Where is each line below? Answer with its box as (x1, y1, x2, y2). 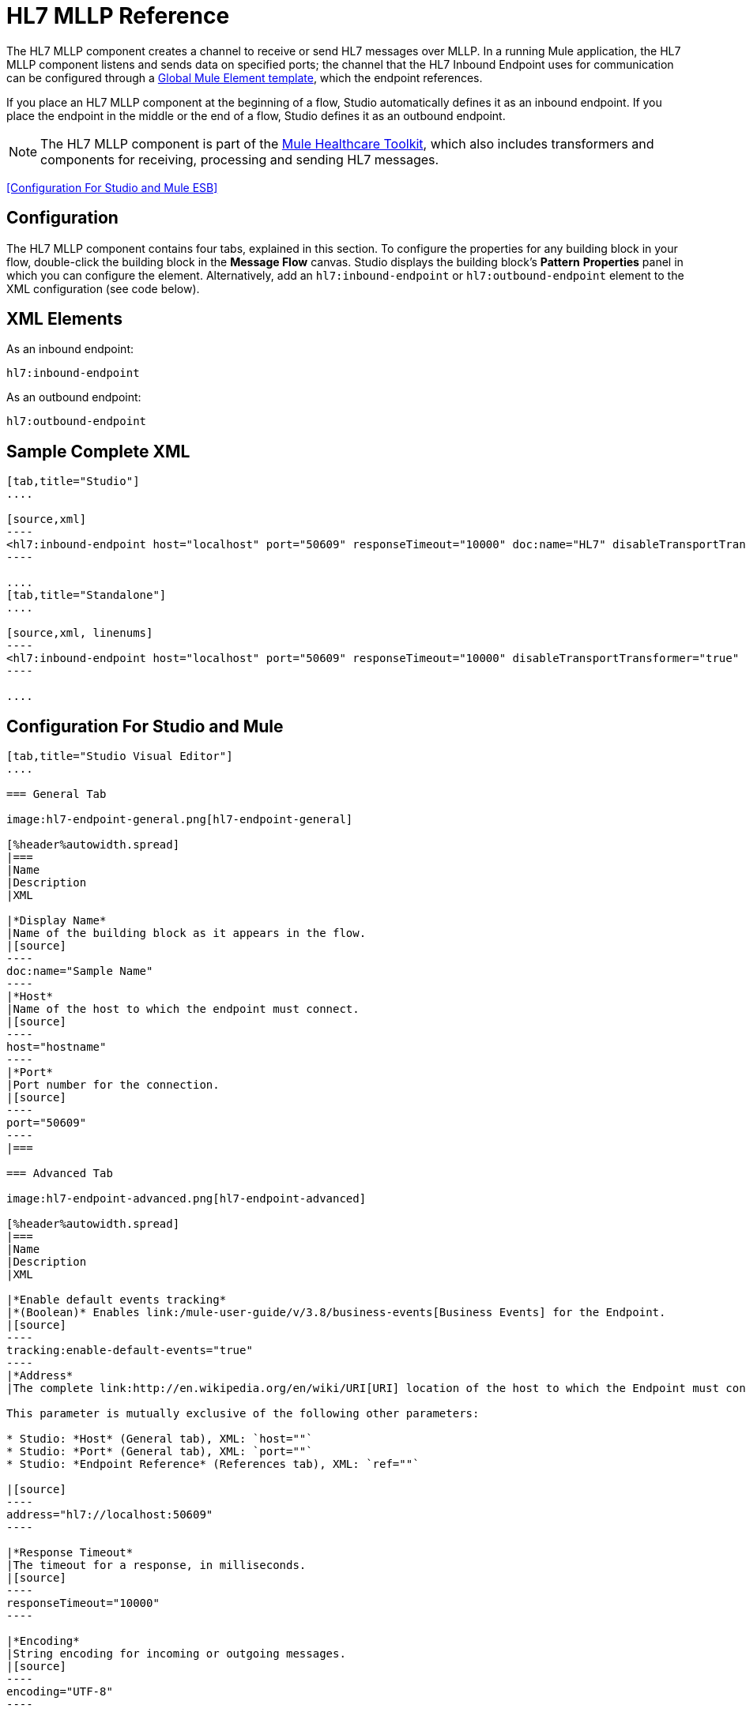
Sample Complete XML (6, 441, 190, 461)
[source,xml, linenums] (6, 626, 153, 640)
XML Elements (6, 309, 122, 329)
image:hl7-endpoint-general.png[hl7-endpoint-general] (6, 813, 353, 826)
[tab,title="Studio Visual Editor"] (6, 750, 233, 763)
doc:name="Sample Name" (6, 965, 153, 978)
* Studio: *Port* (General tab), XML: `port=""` (6, 1445, 313, 1458)
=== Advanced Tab (6, 1167, 113, 1180)
